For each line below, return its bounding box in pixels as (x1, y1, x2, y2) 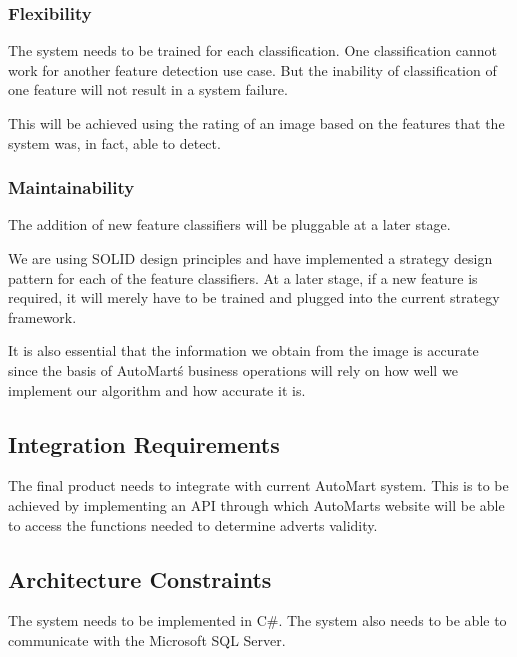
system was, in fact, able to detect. (8, 132, 221, 153)
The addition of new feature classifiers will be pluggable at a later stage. (8, 214, 451, 235)
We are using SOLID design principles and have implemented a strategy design (8, 248, 493, 268)
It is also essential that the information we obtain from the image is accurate (8, 340, 479, 361)
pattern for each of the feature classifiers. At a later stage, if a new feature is (8, 267, 478, 288)
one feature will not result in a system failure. (8, 79, 288, 100)
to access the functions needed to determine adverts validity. (8, 514, 378, 535)
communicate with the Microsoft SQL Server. (8, 629, 286, 650)
